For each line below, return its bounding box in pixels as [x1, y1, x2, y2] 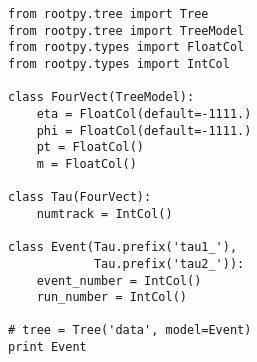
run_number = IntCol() [36, 290, 187, 305]
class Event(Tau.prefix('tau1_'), [8, 240, 238, 255]
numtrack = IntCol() [36, 206, 173, 221]
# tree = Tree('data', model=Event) [8, 323, 252, 338]
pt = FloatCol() [36, 140, 145, 155]
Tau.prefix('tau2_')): [93, 256, 245, 271]
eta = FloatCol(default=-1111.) [36, 106, 252, 121]
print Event [8, 340, 87, 355]
